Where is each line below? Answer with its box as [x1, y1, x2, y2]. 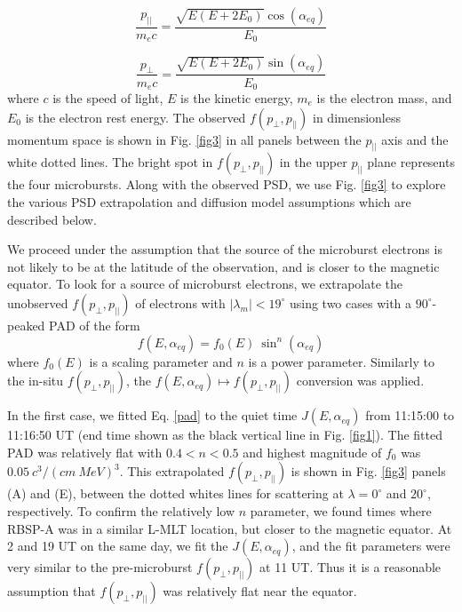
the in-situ [7, 371, 64, 390]
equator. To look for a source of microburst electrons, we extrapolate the [7, 274, 402, 293]
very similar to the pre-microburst [7, 558, 193, 576]
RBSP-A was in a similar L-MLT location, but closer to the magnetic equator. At [7, 519, 452, 537]
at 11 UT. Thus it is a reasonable [259, 558, 442, 576]
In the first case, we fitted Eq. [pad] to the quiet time [7, 406, 298, 425]
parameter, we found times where [250, 501, 432, 520]
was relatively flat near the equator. [163, 582, 357, 600]
